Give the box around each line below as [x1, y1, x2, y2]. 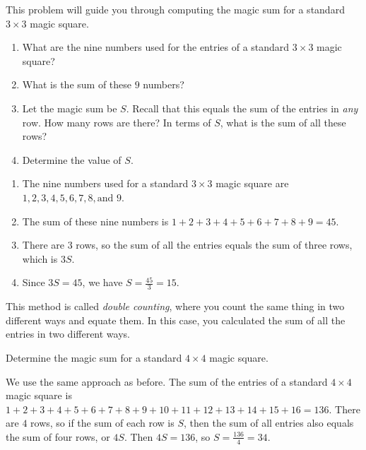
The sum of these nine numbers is [22, 213, 169, 228]
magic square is [6, 388, 72, 403]
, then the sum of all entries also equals [184, 415, 354, 430]
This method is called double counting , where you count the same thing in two [6, 299, 345, 314]
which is [22, 251, 58, 266]
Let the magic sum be [22, 100, 117, 115]
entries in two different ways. [6, 326, 130, 341]
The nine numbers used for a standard [22, 176, 189, 191]
